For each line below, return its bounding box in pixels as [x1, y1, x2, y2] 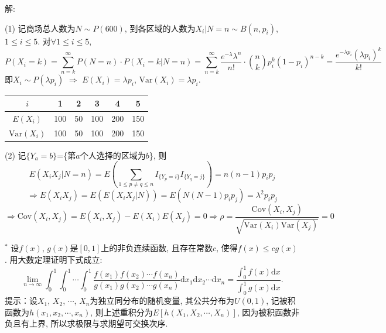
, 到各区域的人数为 [124, 22, 196, 34]
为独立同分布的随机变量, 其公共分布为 [90, 294, 234, 307]
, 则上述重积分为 [90, 305, 153, 318]
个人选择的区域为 [80, 149, 146, 161]
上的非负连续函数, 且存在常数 [101, 242, 213, 254]
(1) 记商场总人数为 [5, 22, 76, 34]
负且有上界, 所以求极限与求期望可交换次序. [5, 317, 168, 329]
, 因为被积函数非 [237, 305, 300, 318]
